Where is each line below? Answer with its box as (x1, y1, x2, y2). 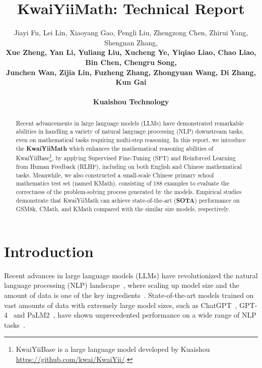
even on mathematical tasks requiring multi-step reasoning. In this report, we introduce (16, 135, 246, 144)
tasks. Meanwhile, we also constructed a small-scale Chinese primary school (16, 170, 214, 179)
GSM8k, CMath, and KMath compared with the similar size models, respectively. (16, 205, 230, 213)
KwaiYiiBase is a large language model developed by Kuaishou (16, 344, 210, 354)
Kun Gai (115, 77, 147, 87)
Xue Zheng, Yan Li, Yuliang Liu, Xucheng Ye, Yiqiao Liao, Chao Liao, (6, 47, 256, 57)
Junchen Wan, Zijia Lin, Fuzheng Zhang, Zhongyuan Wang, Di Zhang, (6, 67, 256, 77)
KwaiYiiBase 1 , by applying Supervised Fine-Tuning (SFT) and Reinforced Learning (16, 152, 236, 162)
